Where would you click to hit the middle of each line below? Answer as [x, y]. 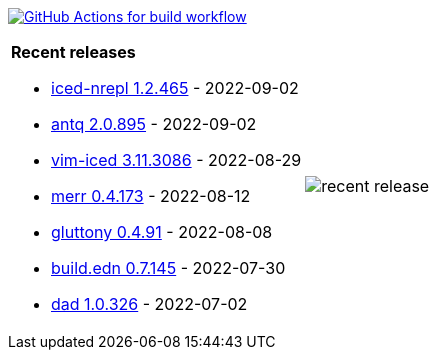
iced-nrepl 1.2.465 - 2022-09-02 [175, 88]
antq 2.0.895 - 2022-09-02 [154, 124]
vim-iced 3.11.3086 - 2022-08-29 [176, 160]
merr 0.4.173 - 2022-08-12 [151, 196]
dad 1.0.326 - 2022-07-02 [149, 304]
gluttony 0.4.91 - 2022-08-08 [162, 232]
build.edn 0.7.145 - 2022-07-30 [168, 268]
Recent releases [73, 52]
